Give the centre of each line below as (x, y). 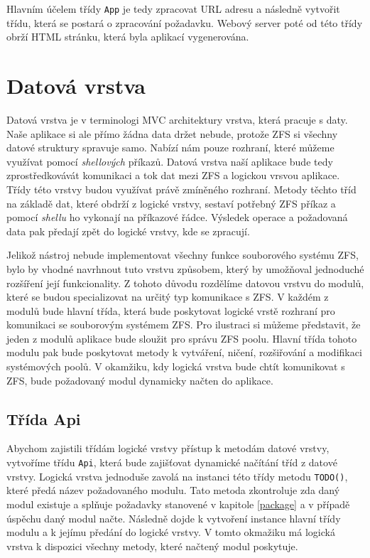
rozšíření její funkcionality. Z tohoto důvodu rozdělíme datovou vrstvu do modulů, (185, 283)
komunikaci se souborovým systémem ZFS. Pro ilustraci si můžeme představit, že (184, 324)
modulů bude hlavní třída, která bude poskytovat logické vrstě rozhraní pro (171, 310)
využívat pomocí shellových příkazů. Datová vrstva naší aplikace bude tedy (170, 161)
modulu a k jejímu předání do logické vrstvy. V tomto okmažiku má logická (171, 532)
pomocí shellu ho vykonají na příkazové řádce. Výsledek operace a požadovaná (177, 217)
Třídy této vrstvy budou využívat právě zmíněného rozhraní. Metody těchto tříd (181, 189)
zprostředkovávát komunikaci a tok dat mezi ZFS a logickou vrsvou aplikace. (173, 175)
